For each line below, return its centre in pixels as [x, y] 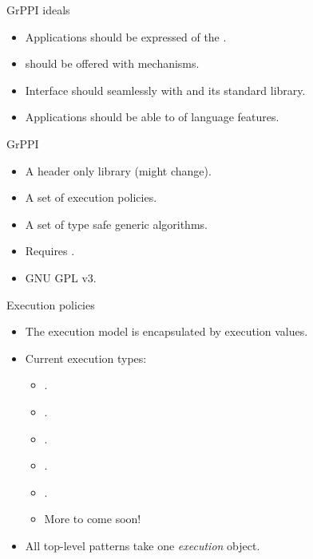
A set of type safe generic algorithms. [116, 224]
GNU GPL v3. [61, 277]
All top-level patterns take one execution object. [143, 545]
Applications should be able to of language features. [152, 117]
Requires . [50, 251]
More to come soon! [93, 519]
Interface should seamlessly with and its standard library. [165, 90]
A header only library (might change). [118, 170]
